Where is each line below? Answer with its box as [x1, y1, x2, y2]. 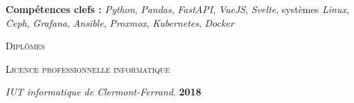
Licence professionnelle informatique [6, 61, 170, 76]
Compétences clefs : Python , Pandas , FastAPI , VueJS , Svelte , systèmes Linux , [6, 2, 349, 16]
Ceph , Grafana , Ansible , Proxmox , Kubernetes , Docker [6, 15, 234, 30]
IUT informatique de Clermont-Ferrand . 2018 [6, 84, 202, 99]
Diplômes [6, 38, 45, 53]
